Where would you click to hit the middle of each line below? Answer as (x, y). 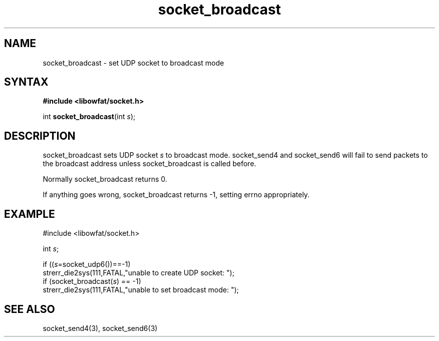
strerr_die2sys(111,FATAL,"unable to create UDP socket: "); (139, 273)
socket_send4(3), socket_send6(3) (100, 328)
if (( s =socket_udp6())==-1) (87, 264)
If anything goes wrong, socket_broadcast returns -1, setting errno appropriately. (176, 195)
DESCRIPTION (40, 136)
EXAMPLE (30, 214)
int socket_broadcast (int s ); (89, 117)
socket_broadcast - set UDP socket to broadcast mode (133, 63)
